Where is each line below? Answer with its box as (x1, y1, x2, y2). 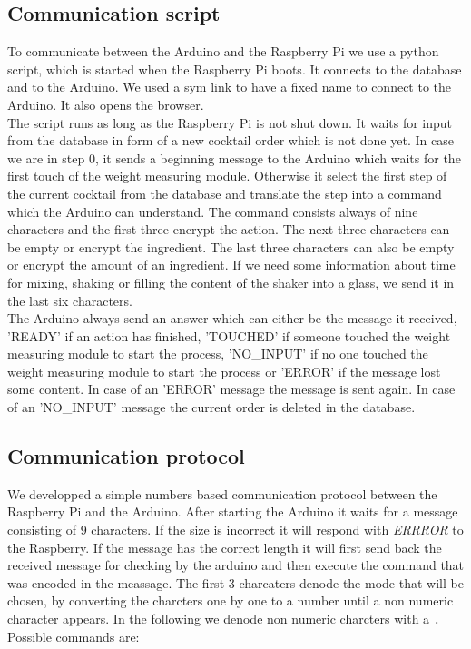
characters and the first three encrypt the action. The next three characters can (7, 220, 450, 239)
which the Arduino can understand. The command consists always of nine (7, 202, 418, 221)
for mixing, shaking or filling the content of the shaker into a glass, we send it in (7, 272, 455, 291)
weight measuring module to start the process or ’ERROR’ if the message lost (7, 361, 441, 380)
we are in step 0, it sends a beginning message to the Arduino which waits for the (7, 148, 461, 167)
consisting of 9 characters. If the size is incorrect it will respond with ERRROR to (7, 520, 464, 539)
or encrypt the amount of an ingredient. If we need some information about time (7, 255, 456, 274)
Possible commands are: (7, 626, 140, 645)
